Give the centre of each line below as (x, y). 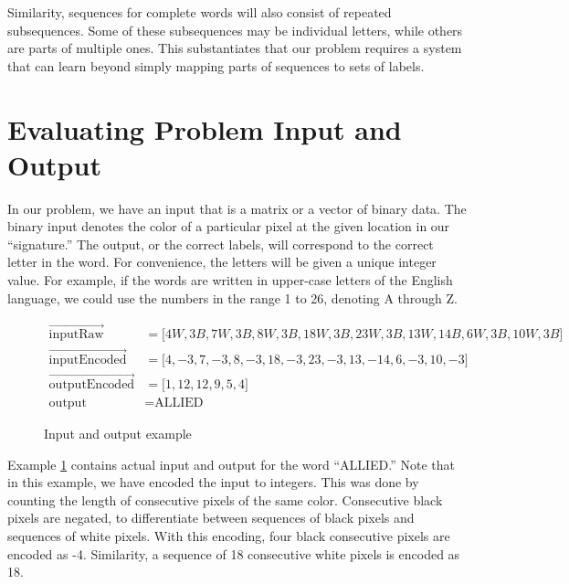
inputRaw (76, 335)
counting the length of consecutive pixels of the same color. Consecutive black (225, 499)
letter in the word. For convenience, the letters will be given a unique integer (222, 262)
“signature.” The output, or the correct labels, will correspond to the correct (221, 244)
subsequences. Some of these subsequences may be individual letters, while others (235, 30)
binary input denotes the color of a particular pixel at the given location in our (229, 226)
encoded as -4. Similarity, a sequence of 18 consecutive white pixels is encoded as (234, 553)
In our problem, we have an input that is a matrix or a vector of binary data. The (237, 208)
